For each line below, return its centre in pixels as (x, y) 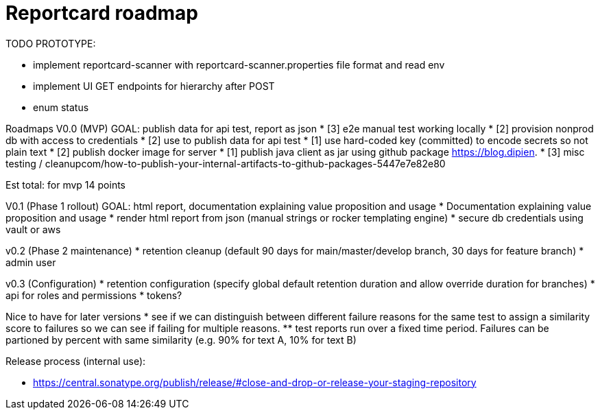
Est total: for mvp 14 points (65, 185)
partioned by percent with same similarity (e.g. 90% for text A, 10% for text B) (181, 340)
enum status (61, 107)
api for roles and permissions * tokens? (94, 295)
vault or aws (33, 229)
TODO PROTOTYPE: (51, 43)
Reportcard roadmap (102, 13)
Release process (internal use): (76, 361)
